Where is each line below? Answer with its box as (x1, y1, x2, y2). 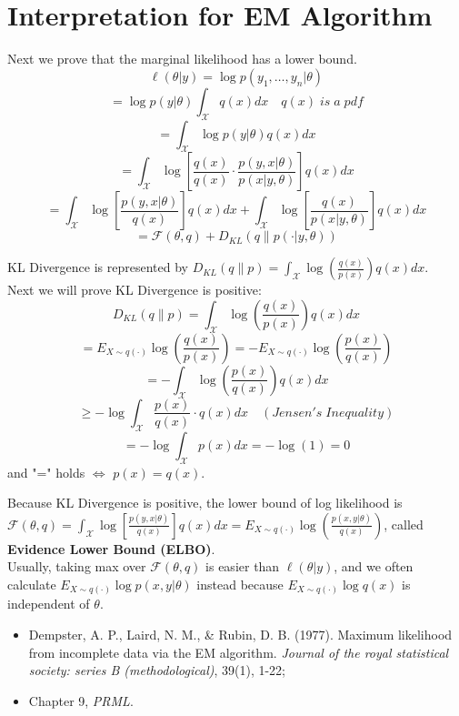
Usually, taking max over (7, 557, 146, 576)
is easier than (205, 557, 280, 576)
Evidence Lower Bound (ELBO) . (7, 539, 215, 558)
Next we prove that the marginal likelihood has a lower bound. (7, 49, 357, 68)
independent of (7, 594, 90, 613)
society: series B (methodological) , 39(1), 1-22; (28, 661, 286, 680)
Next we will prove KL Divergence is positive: (7, 280, 262, 299)
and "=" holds (7, 462, 85, 481)
